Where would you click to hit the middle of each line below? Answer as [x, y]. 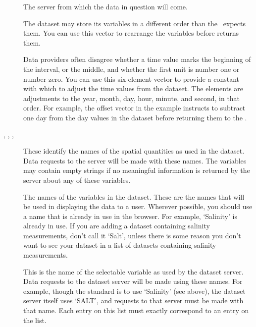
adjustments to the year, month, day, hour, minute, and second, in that [132, 98]
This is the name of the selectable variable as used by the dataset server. [133, 271]
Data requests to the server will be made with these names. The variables [135, 160]
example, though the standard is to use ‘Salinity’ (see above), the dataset [134, 291]
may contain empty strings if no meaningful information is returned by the [137, 170]
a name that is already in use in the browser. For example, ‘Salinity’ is [130, 216]
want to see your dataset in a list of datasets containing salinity [120, 245]
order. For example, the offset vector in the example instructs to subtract [134, 108]
